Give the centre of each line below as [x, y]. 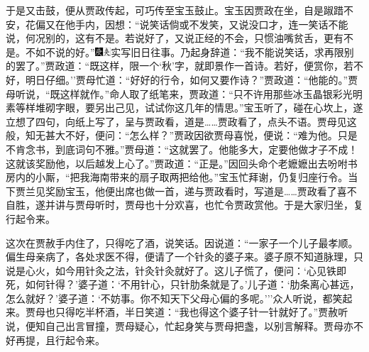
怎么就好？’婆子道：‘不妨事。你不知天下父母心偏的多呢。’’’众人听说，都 [169, 298]
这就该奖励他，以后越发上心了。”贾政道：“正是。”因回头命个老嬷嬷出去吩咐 [177, 163]
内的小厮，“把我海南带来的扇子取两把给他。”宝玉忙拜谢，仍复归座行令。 [182, 177]
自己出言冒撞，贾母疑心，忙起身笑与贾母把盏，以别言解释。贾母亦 [199, 326]
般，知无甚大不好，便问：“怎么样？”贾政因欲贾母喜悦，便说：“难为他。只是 [182, 135]
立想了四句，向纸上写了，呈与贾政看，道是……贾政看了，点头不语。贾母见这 [181, 121]
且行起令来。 [75, 340]
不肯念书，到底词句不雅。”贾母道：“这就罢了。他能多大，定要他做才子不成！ [182, 149]
